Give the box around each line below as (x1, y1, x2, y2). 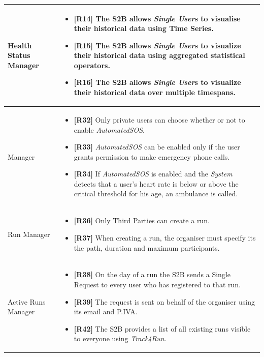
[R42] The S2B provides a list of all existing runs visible (74, 323, 251, 334)
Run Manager (8, 228, 50, 239)
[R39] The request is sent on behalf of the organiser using (74, 296, 255, 307)
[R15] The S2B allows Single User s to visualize (74, 40, 241, 50)
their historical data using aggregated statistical (74, 50, 245, 61)
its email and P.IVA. (74, 306, 138, 317)
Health (8, 40, 32, 50)
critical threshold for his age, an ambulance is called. (74, 188, 238, 199)
